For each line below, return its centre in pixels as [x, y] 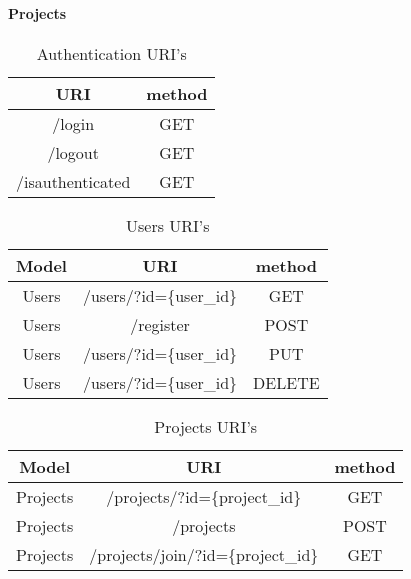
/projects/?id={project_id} [204, 496]
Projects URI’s [206, 426]
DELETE [286, 382]
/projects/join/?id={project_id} [204, 554]
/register [160, 324]
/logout [73, 152]
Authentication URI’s [111, 53]
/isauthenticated [73, 181]
